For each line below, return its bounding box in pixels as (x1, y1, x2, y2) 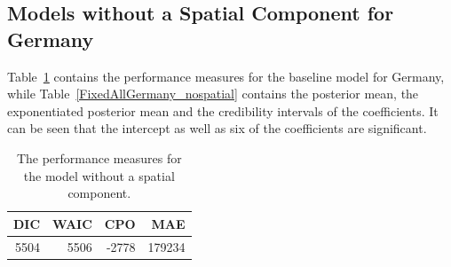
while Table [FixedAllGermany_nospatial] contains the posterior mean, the (7, 84, 419, 103)
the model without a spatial (23, 166, 175, 185)
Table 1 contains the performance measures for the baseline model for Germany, (7, 67, 445, 85)
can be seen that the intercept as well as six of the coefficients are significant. (7, 119, 427, 137)
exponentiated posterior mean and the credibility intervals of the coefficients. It (7, 101, 439, 120)
